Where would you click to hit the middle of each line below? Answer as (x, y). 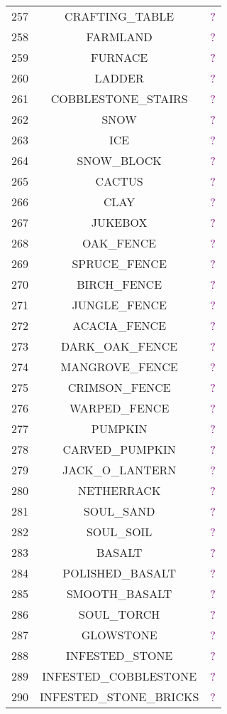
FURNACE (120, 57)
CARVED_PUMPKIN (119, 449)
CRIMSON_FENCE (119, 387)
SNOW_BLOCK (119, 160)
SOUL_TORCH (120, 614)
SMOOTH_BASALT (119, 593)
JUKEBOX (119, 222)
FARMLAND (119, 37)
